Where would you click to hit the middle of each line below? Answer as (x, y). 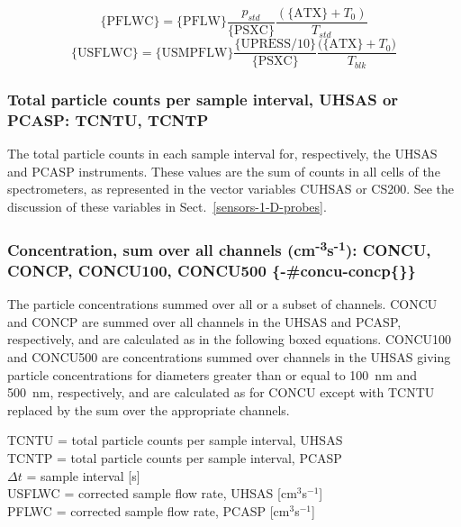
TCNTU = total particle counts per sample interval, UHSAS (175, 440)
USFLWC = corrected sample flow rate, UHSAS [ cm (152, 493)
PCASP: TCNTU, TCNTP (108, 119)
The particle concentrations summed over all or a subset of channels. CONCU (222, 304)
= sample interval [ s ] (83, 475)
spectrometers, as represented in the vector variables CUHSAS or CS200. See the (231, 189)
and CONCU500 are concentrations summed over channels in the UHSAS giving (229, 357)
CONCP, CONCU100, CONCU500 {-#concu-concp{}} (212, 270)
